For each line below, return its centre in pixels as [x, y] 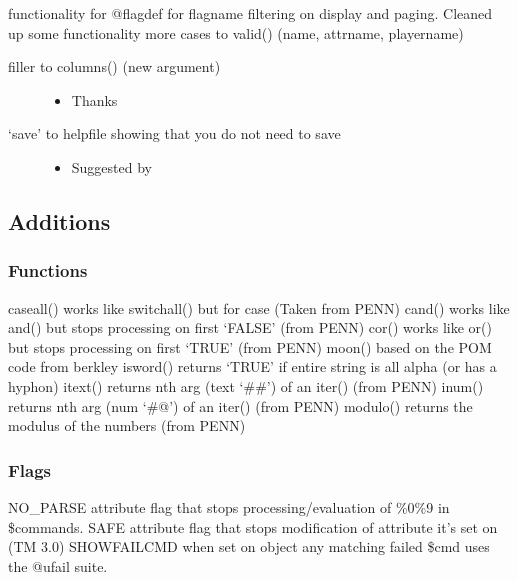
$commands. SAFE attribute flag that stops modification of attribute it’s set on [253, 526]
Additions [59, 220]
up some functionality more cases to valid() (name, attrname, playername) [236, 32]
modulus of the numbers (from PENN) [127, 425]
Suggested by [111, 166]
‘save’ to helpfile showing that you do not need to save [174, 133]
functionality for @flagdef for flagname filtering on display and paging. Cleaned [250, 13]
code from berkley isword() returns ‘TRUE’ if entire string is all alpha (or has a [252, 366]
